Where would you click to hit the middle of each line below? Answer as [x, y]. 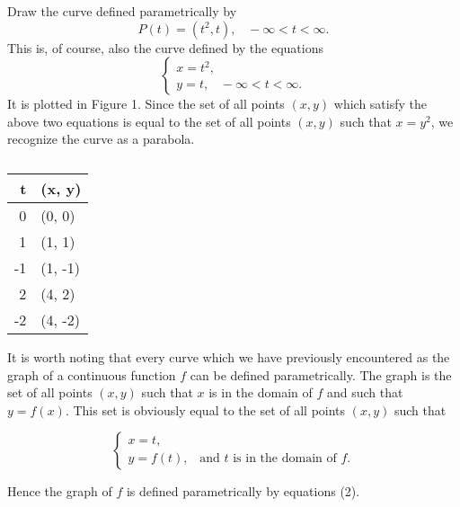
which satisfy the [380, 104]
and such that [365, 392]
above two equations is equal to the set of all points [149, 121]
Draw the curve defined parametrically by [122, 11]
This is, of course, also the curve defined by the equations [166, 47]
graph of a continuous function [92, 374]
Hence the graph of [60, 491]
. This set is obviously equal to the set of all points [205, 409]
